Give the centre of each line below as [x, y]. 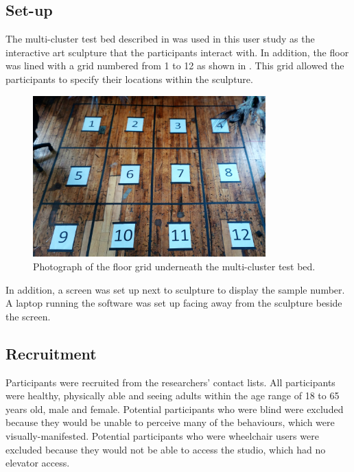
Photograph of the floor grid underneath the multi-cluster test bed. [174, 267]
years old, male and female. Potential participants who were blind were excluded [175, 409]
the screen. [28, 316]
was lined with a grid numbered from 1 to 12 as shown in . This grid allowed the [175, 66]
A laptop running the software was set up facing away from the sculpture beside [174, 303]
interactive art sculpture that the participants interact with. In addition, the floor [177, 52]
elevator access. [38, 463]
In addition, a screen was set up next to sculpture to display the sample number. [175, 289]
